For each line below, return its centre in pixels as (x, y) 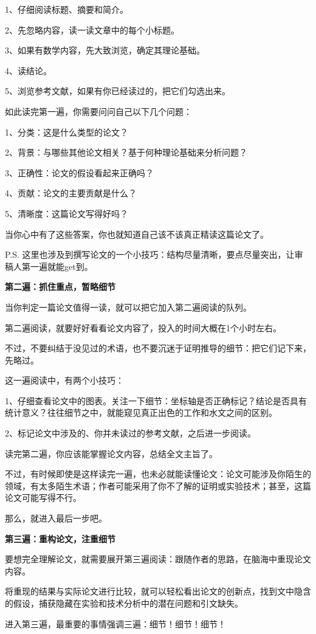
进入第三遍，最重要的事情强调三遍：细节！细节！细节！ (115, 623)
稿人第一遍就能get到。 (49, 266)
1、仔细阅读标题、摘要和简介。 (67, 9)
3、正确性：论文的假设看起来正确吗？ (79, 172)
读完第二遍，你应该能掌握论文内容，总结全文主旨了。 (111, 453)
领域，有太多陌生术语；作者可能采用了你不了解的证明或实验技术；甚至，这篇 (158, 485)
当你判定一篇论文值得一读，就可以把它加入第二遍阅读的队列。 (128, 307)
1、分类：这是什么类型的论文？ (67, 132)
